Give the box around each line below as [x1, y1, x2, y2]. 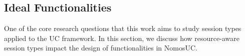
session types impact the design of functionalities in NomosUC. [4, 42, 197, 53]
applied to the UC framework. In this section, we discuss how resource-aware [4, 32, 239, 43]
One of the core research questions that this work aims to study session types [4, 23, 241, 33]
